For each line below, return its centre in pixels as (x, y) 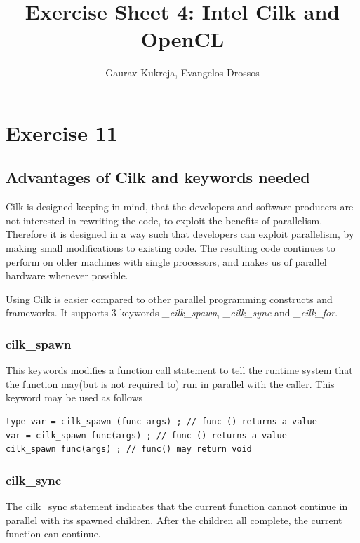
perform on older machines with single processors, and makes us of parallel (166, 261)
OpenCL (182, 39)
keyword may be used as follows (74, 397)
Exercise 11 (62, 132)
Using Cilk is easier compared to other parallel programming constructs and (169, 299)
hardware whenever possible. (67, 275)
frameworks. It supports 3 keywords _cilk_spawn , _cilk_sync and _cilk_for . (172, 313)
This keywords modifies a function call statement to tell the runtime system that (179, 370)
